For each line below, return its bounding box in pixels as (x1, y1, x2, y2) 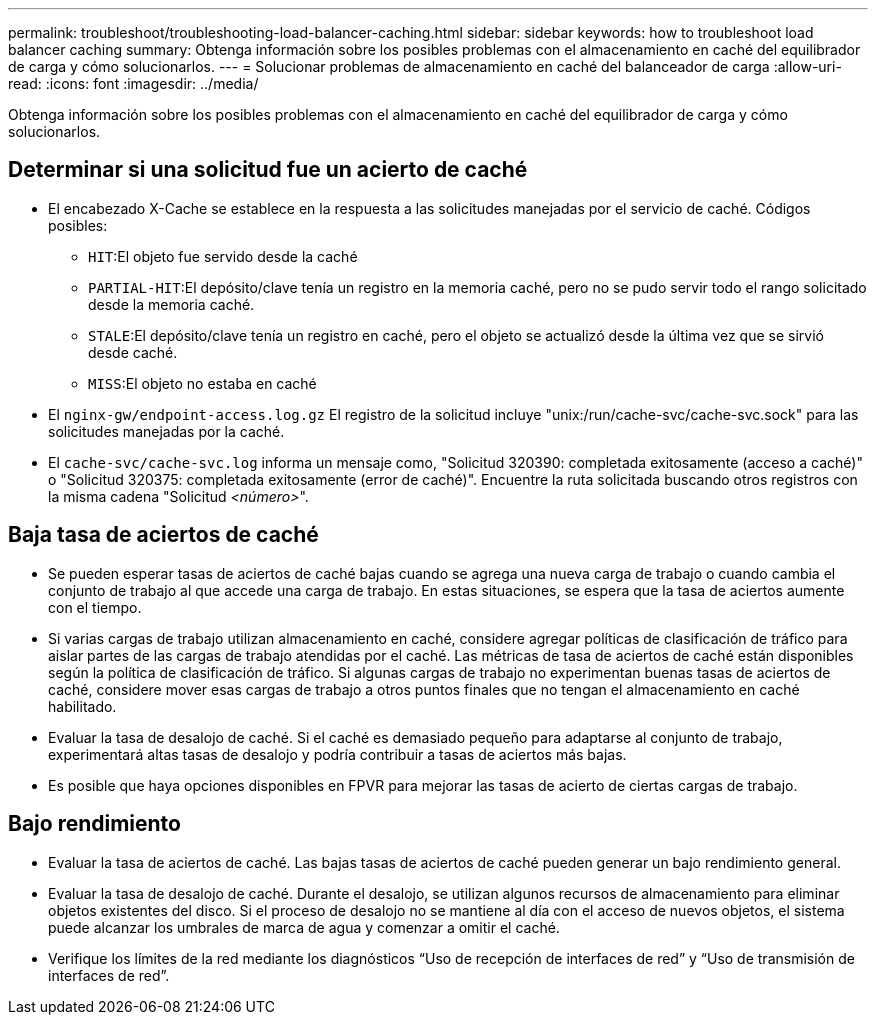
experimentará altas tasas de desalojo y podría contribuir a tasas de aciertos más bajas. (48, 745, 627, 763)
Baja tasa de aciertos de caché (8, 522, 319, 548)
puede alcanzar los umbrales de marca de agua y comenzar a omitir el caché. (48, 918, 560, 936)
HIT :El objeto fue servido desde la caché (88, 247, 358, 265)
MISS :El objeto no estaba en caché (88, 374, 317, 392)
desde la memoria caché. (88, 295, 255, 313)
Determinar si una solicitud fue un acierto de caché (8, 157, 528, 183)
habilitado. (48, 697, 117, 715)
